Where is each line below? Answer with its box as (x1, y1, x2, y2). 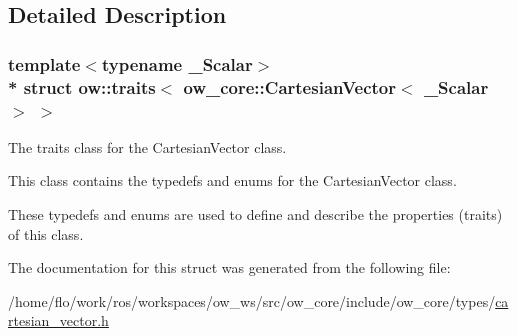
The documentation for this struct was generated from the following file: (8, 257, 451, 278)
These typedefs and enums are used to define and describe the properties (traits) (8, 204, 503, 225)
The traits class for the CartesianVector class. (8, 136, 287, 157)
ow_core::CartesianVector (183, 74, 397, 99)
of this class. (8, 223, 84, 244)
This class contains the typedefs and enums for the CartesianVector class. (8, 170, 457, 191)
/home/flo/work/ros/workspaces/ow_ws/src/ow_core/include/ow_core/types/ (8, 290, 496, 311)
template (8, 51, 81, 76)
